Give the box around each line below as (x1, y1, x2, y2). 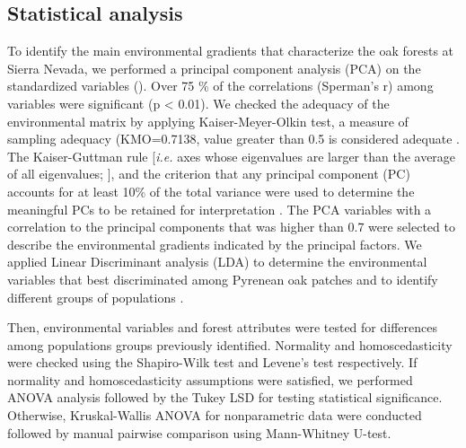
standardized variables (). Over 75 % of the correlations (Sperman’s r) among (7, 76, 434, 95)
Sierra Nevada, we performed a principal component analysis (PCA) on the (7, 58, 421, 77)
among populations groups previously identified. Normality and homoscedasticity (7, 335, 453, 354)
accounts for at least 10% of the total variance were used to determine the (7, 181, 415, 200)
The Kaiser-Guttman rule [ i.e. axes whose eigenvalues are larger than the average (7, 146, 456, 165)
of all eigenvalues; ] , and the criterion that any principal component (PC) (7, 164, 410, 183)
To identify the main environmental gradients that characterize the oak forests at (7, 41, 454, 60)
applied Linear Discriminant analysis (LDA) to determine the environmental (7, 252, 427, 271)
